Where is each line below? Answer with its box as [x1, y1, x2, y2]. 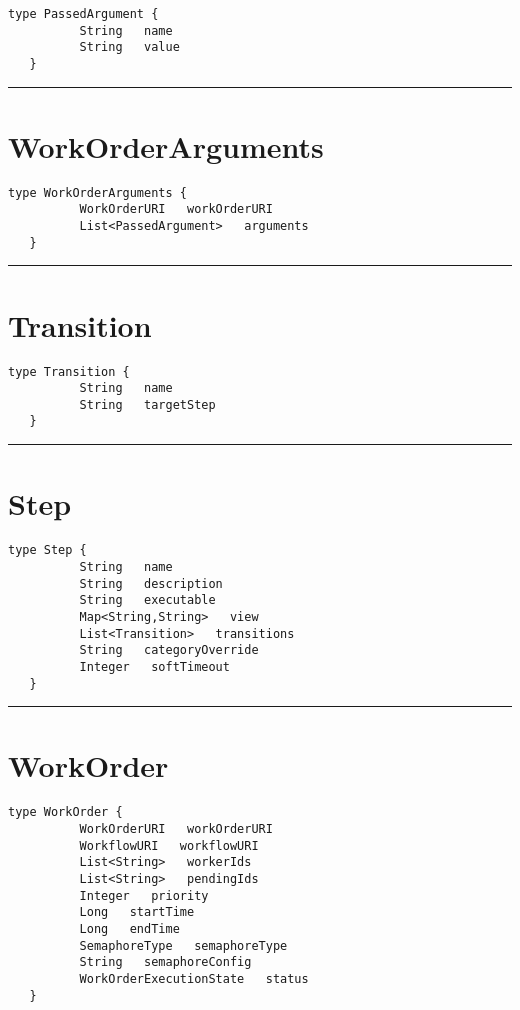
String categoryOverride [79, 643, 259, 658]
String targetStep [79, 397, 216, 412]
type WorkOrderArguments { [8, 185, 187, 200]
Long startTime [79, 905, 195, 920]
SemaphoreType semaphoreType [79, 938, 288, 953]
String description [79, 576, 223, 591]
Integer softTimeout [79, 659, 230, 674]
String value [79, 40, 180, 55]
